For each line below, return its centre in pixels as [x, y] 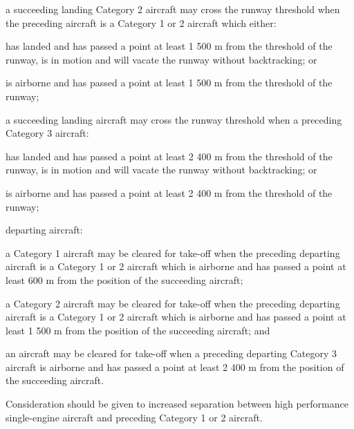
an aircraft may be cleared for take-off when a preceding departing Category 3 [171, 353]
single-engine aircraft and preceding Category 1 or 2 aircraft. [134, 417]
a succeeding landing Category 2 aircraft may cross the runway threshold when [173, 9]
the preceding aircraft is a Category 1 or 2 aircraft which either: [141, 22]
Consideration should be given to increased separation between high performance [177, 404]
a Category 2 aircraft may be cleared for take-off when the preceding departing [173, 303]
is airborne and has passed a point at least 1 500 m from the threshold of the [169, 83]
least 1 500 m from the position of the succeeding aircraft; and [138, 330]
